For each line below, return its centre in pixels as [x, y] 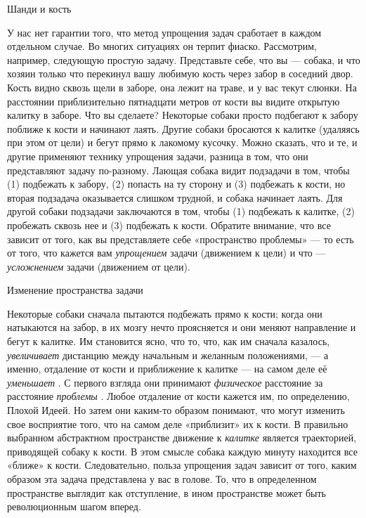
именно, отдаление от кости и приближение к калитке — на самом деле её [167, 369]
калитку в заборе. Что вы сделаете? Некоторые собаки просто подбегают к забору [183, 115]
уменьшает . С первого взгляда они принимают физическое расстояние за [165, 382]
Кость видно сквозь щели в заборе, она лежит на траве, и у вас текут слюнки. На [182, 87]
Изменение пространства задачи [75, 290]
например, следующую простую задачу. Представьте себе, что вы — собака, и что [184, 59]
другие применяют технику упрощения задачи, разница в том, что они [158, 156]
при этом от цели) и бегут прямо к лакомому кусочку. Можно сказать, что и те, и [182, 142]
